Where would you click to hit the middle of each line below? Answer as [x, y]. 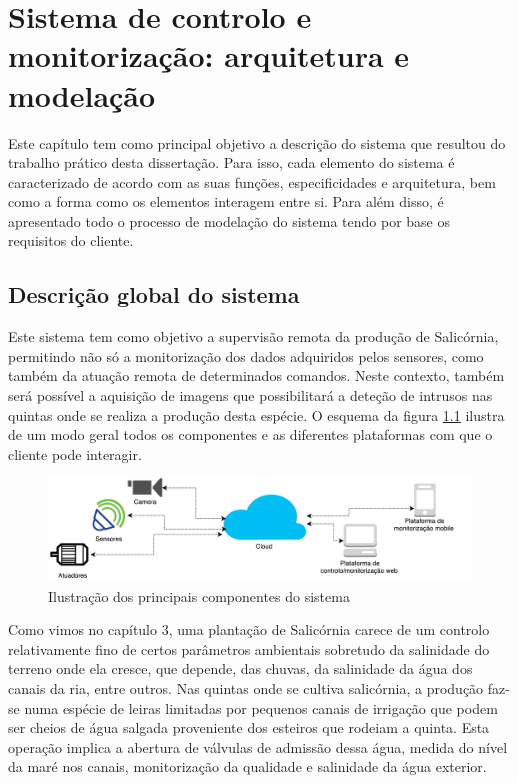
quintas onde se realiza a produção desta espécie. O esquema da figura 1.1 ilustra [256, 414]
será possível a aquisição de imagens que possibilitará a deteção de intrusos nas [250, 395]
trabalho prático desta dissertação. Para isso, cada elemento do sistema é [231, 162]
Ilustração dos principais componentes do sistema [199, 595]
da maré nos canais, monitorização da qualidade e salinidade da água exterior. [247, 766]
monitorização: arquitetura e [209, 55]
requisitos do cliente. [71, 240]
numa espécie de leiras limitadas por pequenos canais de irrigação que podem [261, 707]
